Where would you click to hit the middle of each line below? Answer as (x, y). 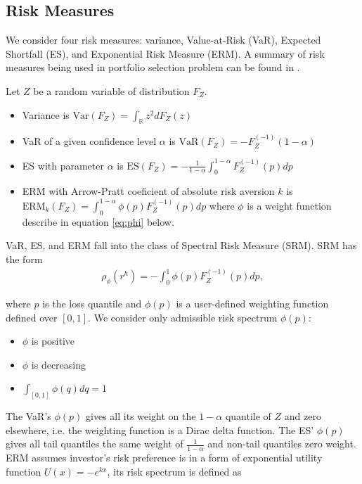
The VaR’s (28, 416)
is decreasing (58, 364)
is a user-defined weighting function (252, 304)
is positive (53, 341)
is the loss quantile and (92, 304)
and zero (303, 416)
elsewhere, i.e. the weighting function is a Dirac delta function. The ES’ (160, 429)
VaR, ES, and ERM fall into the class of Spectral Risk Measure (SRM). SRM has (181, 245)
